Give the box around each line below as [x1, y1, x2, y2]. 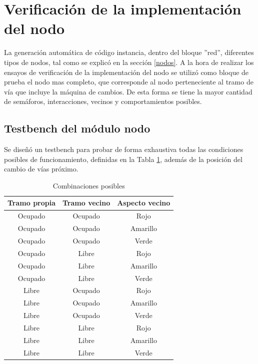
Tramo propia [7, 197, 56, 208]
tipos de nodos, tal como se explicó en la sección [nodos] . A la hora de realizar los [4, 56, 254, 67]
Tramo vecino [62, 197, 110, 208]
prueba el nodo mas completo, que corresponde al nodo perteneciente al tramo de [4, 76, 253, 87]
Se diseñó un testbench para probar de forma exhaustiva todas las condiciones [4, 144, 243, 154]
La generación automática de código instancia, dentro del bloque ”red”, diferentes [4, 47, 254, 57]
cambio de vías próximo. [4, 163, 78, 174]
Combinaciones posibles [52, 180, 125, 190]
